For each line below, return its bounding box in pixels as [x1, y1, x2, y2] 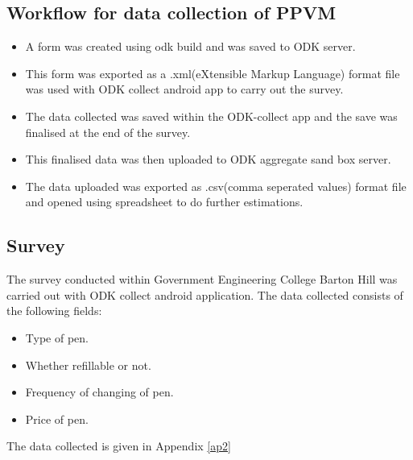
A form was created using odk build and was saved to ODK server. [25, 38, 356, 55]
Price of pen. [25, 410, 89, 427]
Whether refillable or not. [25, 356, 151, 373]
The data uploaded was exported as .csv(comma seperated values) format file [25, 177, 407, 194]
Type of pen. [25, 329, 89, 346]
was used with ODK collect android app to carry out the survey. [25, 81, 344, 97]
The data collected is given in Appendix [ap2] [6, 437, 231, 454]
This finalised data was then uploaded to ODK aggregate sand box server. [25, 151, 391, 168]
